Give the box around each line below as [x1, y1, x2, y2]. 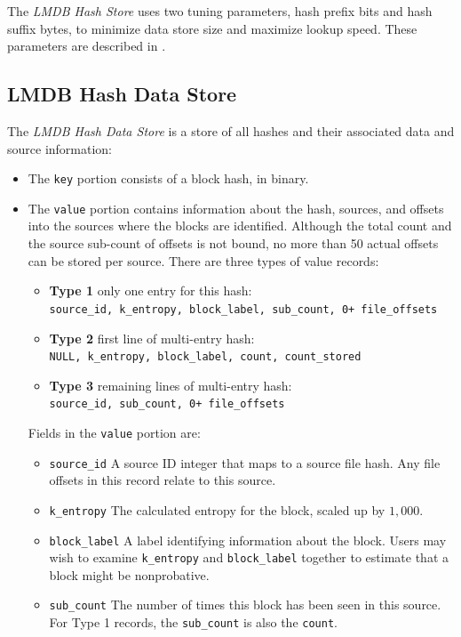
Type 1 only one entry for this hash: [49, 281, 252, 300]
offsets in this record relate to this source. [49, 471, 276, 489]
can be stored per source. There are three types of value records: [28, 251, 379, 270]
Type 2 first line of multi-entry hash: [49, 328, 255, 347]
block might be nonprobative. [49, 565, 210, 584]
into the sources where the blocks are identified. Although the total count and [28, 216, 452, 235]
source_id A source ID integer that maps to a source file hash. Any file [49, 453, 441, 472]
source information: [7, 139, 113, 157]
